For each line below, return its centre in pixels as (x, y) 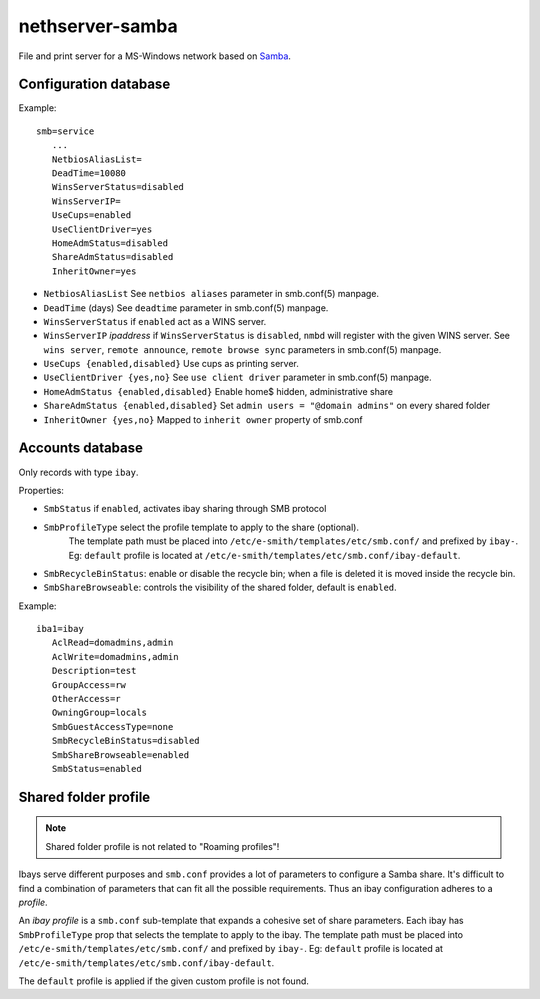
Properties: (41, 490)
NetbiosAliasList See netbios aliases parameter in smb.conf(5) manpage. (211, 294)
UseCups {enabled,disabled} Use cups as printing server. (171, 364)
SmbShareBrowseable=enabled (120, 754)
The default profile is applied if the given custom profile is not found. (164, 981)
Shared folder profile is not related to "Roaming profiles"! (162, 846)
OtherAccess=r (86, 699)
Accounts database (81, 448)
